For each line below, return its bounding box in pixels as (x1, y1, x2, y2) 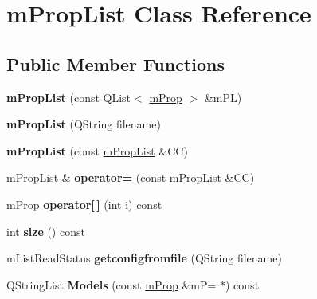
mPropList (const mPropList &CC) (6, 142, 188, 159)
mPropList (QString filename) (6, 116, 161, 132)
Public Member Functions (6, 51, 225, 76)
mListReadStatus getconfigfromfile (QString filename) (6, 250, 282, 266)
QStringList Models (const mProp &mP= (6, 276, 217, 293)
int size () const (6, 222, 85, 239)
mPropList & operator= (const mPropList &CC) (6, 169, 255, 186)
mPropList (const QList (6, 89, 131, 105)
